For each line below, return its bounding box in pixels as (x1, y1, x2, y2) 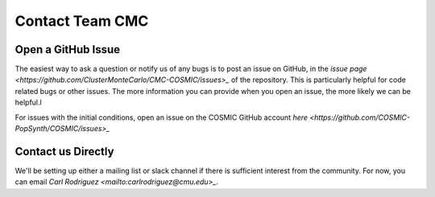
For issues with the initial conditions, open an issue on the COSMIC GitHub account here (14, 113, 309, 122)
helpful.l (14, 97, 42, 108)
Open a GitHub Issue (14, 43, 121, 56)
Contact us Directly (14, 145, 114, 158)
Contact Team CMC (14, 12, 149, 30)
